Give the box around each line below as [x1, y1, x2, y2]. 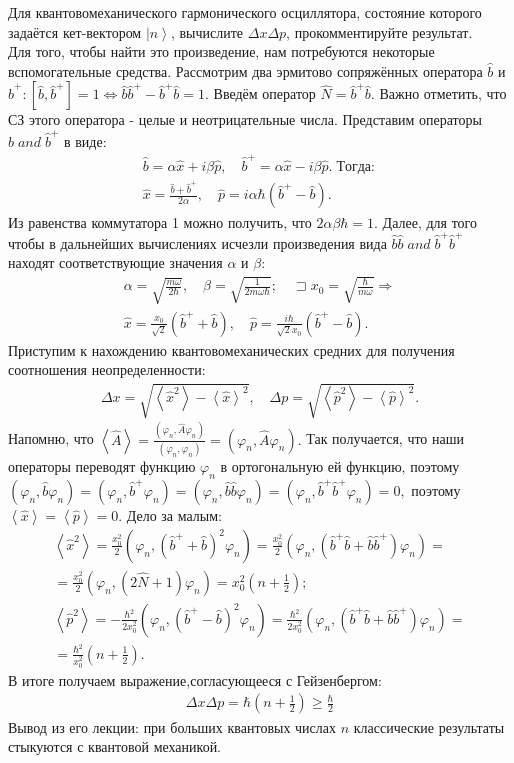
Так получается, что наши [306, 428, 464, 449]
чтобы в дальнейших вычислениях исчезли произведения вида [8, 232, 387, 253]
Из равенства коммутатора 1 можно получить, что [8, 211, 312, 232]
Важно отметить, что [379, 83, 507, 104]
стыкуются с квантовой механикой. [8, 736, 222, 757]
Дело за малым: [126, 504, 222, 525]
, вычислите [170, 21, 244, 42]
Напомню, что [8, 428, 94, 449]
